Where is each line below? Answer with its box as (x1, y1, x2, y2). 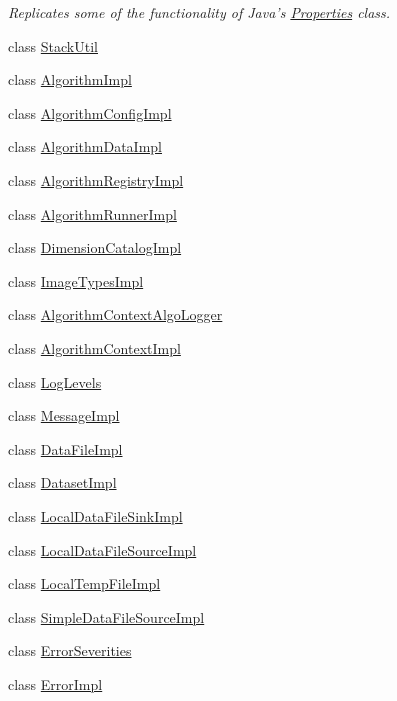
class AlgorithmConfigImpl (8, 102, 172, 123)
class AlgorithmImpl (8, 69, 132, 90)
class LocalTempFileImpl (8, 573, 161, 594)
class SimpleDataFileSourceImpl (8, 606, 205, 627)
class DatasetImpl (8, 472, 117, 493)
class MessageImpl (8, 405, 120, 426)
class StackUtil (8, 35, 98, 56)
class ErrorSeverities (8, 640, 132, 661)
